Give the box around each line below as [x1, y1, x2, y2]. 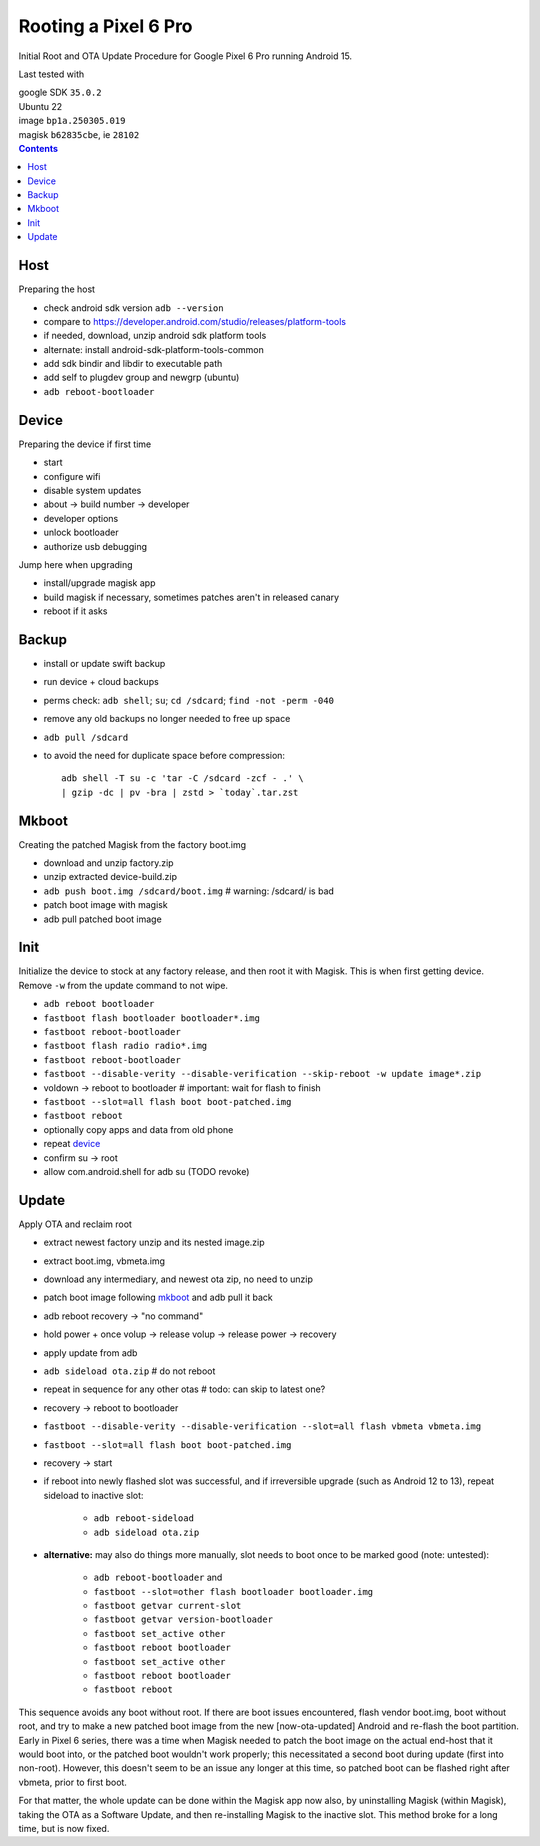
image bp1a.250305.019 [18, 115, 126, 127]
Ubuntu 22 [18, 100, 63, 112]
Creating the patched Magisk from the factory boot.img [18, 838, 247, 850]
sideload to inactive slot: [43, 1489, 144, 1501]
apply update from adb [43, 1346, 138, 1359]
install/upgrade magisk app [43, 577, 156, 589]
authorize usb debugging [43, 540, 147, 552]
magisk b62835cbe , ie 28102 [18, 128, 140, 140]
